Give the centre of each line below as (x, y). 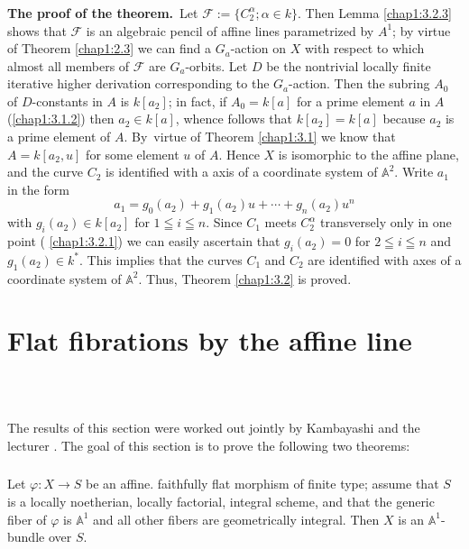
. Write (414, 172)
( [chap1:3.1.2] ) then (61, 119)
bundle (26, 537)
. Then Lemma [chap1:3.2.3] (375, 12)
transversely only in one (386, 222)
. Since (224, 222)
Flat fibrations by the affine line (210, 340)
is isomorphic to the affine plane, (368, 154)
